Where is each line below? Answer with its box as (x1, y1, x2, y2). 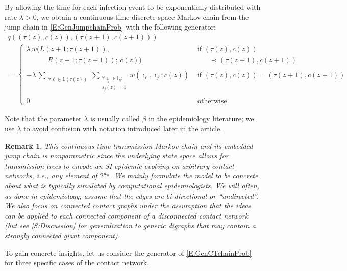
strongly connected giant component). (5, 230, 120, 240)
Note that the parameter (5, 113, 82, 124)
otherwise (197, 98, 227, 105)
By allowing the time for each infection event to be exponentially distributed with (5, 2, 261, 12)
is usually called (90, 113, 140, 124)
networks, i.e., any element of (5, 170, 97, 181)
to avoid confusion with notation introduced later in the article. (23, 123, 222, 133)
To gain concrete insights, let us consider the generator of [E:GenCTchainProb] (5, 247, 252, 258)
